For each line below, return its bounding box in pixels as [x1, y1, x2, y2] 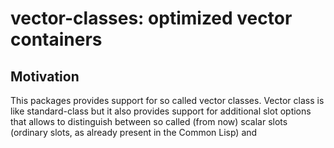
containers [10, 28, 103, 51]
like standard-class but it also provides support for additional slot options [10, 105, 312, 117]
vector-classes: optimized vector [10, 7, 293, 30]
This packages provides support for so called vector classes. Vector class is [10, 95, 325, 106]
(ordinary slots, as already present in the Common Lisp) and [10, 127, 258, 138]
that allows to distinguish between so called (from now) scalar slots [10, 116, 288, 127]
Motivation [10, 68, 80, 85]
